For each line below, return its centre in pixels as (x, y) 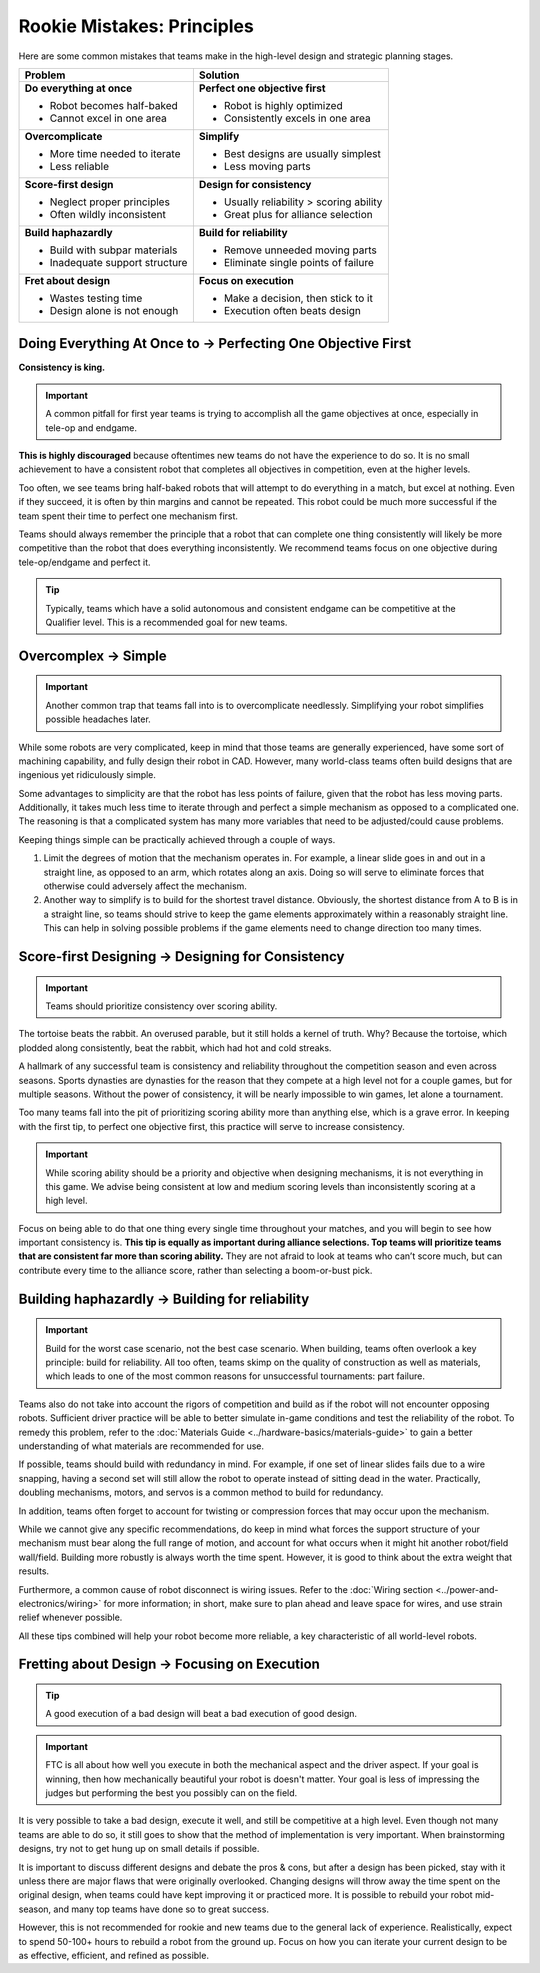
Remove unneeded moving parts (300, 250)
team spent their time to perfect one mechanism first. (128, 516)
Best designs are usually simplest (302, 153)
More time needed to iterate (115, 153)
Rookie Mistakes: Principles (136, 26)
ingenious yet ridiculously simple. (87, 775)
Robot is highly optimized (283, 105)
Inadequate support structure (118, 262)
